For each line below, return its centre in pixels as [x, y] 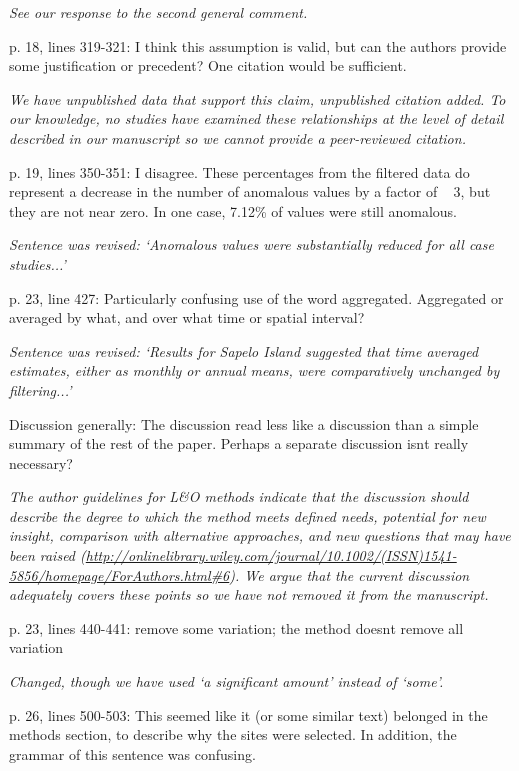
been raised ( [47, 555]
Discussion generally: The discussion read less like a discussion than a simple [244, 423]
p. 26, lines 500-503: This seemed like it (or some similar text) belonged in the [248, 714]
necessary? [41, 462]
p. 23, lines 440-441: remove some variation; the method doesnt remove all [236, 627]
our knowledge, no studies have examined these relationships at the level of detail [256, 118]
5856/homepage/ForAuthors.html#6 [119, 574]
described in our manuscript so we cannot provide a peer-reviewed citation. [237, 137]
